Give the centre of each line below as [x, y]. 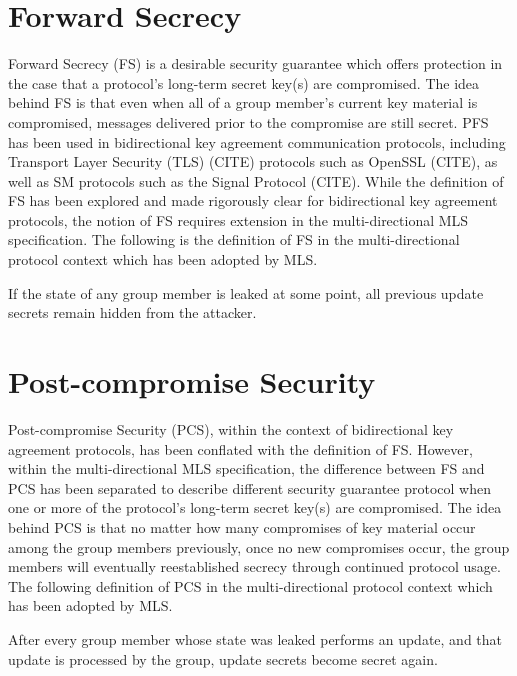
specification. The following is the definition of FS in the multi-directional [234, 239]
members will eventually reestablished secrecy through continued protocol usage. [254, 566]
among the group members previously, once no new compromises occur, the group [259, 546]
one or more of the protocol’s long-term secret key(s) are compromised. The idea [255, 507]
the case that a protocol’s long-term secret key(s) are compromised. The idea [244, 82]
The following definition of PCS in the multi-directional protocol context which [250, 585]
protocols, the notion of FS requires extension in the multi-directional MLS [238, 219]
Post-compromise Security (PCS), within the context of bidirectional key [231, 428]
